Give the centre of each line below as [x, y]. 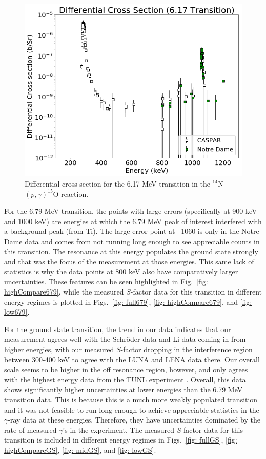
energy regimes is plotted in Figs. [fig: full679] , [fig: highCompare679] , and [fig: [128, 301]
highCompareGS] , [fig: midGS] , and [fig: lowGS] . [80, 449]
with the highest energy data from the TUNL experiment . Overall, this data [125, 379]
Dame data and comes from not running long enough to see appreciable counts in [132, 241]
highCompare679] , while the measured [64, 291]
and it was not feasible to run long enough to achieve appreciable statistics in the [132, 409]
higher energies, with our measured [59, 349]
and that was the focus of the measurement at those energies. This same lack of [129, 261]
